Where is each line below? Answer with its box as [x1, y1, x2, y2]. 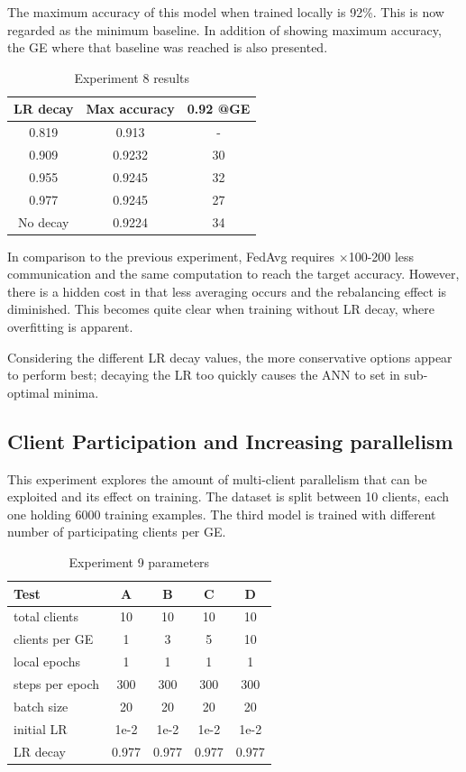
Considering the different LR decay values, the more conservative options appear [7, 347, 452, 366]
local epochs [14, 652, 80, 671]
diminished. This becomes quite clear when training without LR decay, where [7, 299, 435, 318]
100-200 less [348, 246, 415, 265]
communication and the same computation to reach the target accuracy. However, [7, 264, 460, 283]
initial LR [14, 719, 68, 738]
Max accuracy [86, 99, 175, 118]
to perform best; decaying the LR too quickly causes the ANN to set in [7, 365, 400, 384]
